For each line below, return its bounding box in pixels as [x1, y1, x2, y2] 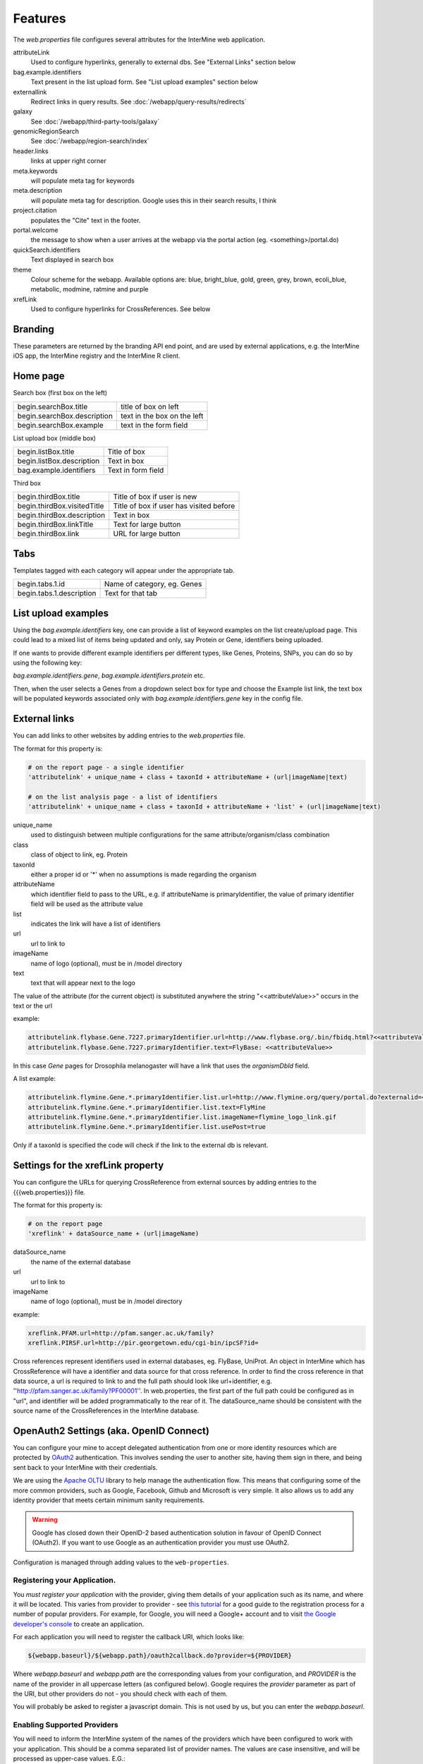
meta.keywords [13, 167, 58, 175]
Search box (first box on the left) [13, 389, 108, 397]
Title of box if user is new [113, 492, 197, 502]
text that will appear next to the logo [30, 979, 135, 987]
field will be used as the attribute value [30, 900, 144, 908]
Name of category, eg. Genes [104, 579, 202, 589]
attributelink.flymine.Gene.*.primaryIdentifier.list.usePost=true [27, 1123, 266, 1131]
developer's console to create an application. [13, 1619, 145, 1628]
